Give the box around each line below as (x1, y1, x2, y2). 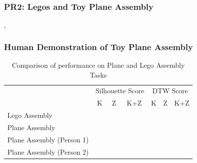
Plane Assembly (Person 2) (7, 146, 89, 157)
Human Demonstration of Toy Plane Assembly (4, 40, 193, 53)
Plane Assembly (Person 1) (7, 134, 89, 144)
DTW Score (152, 85, 188, 96)
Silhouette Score (95, 85, 144, 96)
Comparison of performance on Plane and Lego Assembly (12, 60, 185, 70)
